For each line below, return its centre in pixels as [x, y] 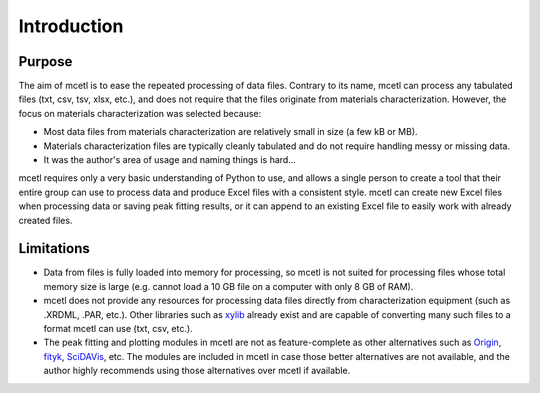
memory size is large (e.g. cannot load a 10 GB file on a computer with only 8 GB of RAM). [228, 286]
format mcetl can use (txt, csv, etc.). [118, 329]
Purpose [45, 61]
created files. [45, 220]
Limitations [54, 248]
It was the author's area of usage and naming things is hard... [170, 160]
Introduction [71, 26]
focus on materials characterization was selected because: [140, 113]
